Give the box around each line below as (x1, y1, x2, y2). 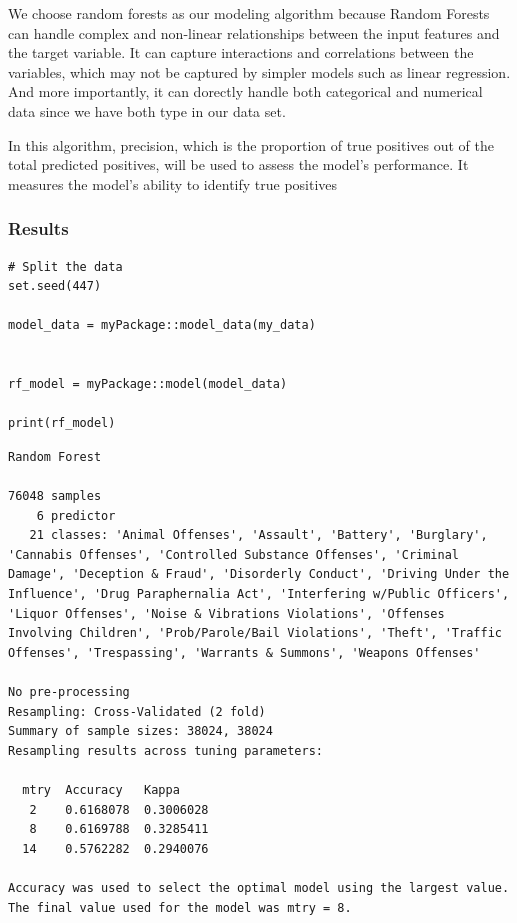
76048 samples (8, 489, 102, 504)
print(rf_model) (8, 416, 116, 431)
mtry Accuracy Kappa (22, 783, 180, 797)
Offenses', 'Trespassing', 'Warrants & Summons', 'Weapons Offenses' (8, 645, 481, 660)
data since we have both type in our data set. (8, 100, 286, 121)
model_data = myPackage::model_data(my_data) (8, 318, 316, 333)
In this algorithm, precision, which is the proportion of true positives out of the (8, 134, 494, 155)
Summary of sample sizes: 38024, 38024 (8, 724, 273, 739)
